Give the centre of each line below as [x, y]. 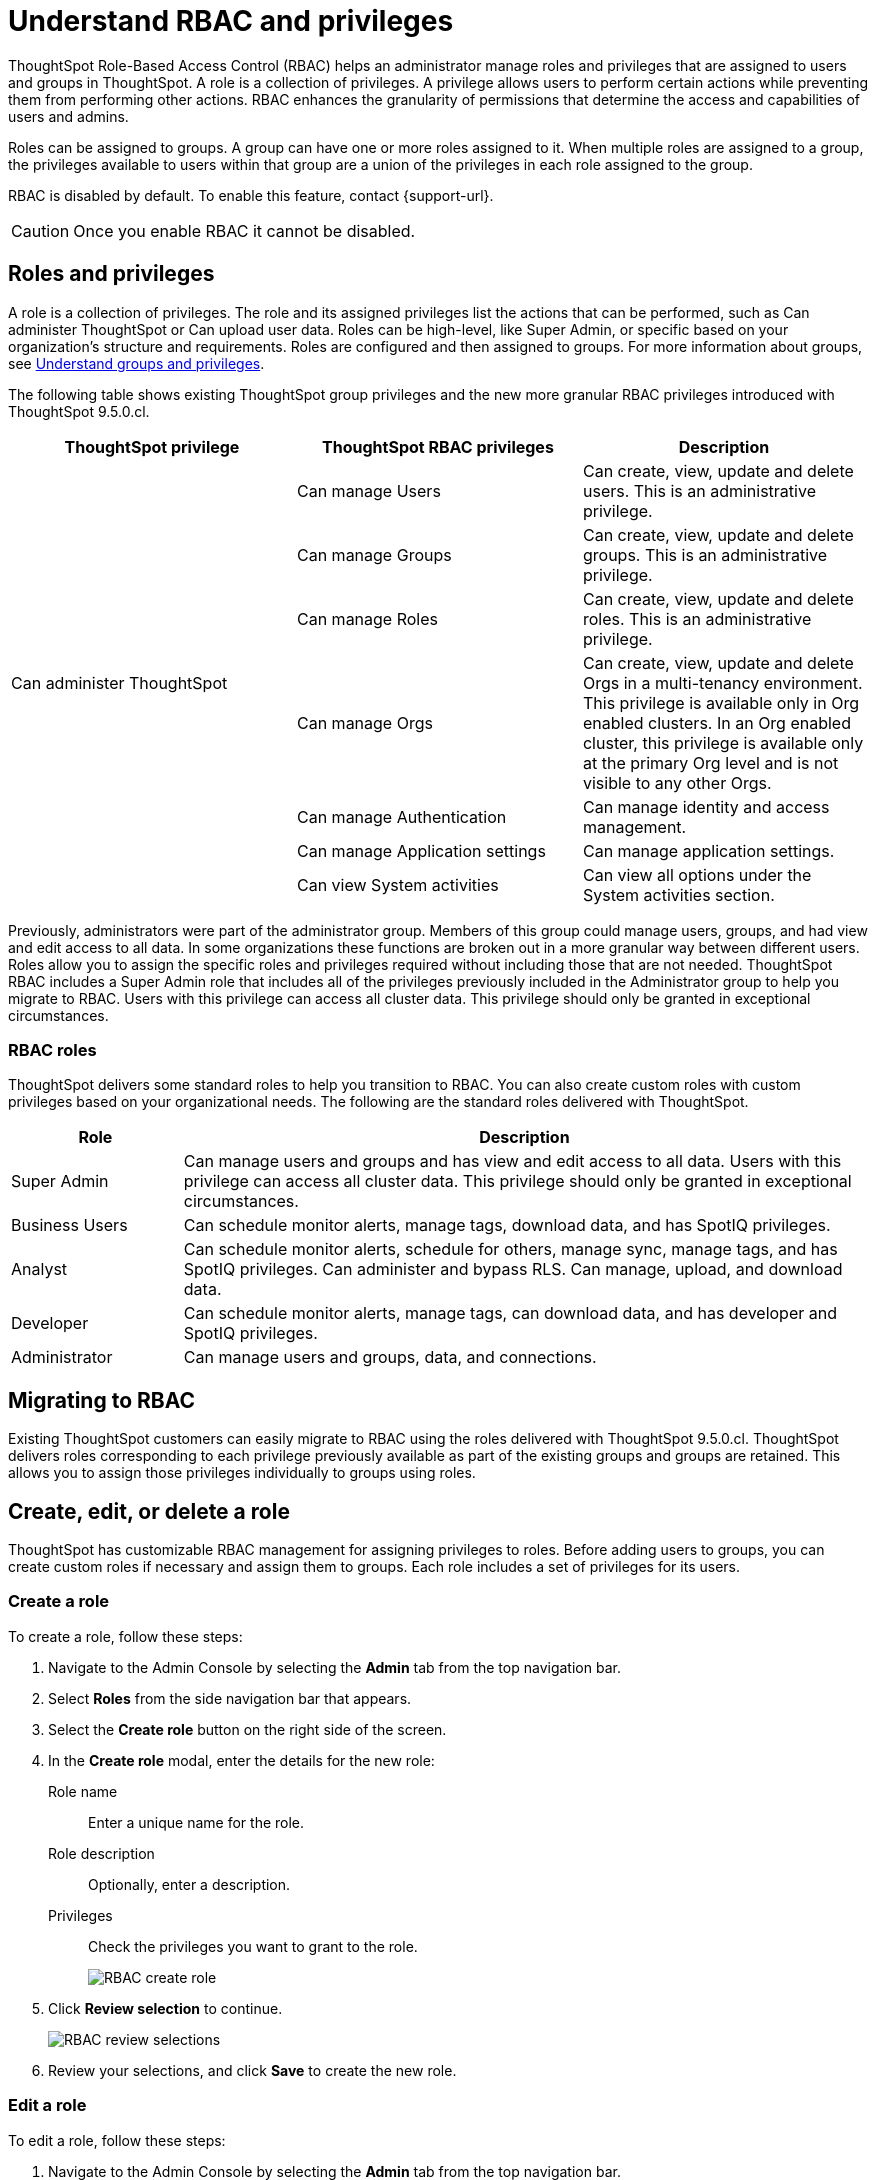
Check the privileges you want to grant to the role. [253, 1946]
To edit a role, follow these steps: [117, 2140]
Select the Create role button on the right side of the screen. [247, 1729]
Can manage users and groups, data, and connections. [390, 1357]
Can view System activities [397, 884]
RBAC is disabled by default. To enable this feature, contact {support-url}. [251, 195]
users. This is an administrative [699, 490]
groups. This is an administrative [705, 554]
